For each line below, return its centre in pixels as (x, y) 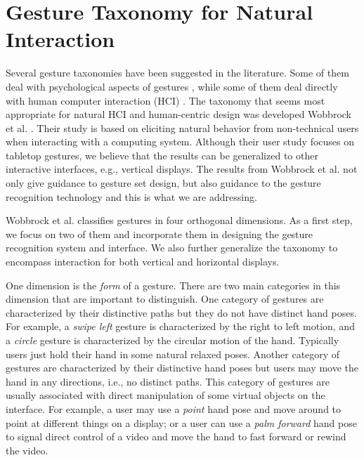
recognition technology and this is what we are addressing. (131, 196)
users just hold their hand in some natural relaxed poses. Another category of (173, 354)
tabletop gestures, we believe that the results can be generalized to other (162, 155)
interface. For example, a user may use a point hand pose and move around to (174, 408)
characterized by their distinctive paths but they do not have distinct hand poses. (181, 312)
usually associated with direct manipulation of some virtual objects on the (165, 395)
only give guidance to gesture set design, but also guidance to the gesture (163, 183)
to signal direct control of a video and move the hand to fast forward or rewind (176, 436)
